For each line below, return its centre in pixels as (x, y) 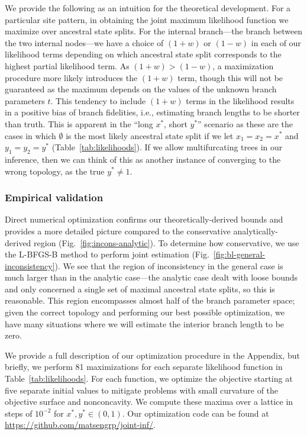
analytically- (256, 231)
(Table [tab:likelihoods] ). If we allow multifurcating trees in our (167, 147)
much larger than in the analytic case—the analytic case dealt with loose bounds (151, 277)
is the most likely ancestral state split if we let (150, 135)
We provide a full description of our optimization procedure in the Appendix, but (152, 355)
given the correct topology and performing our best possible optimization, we (145, 312)
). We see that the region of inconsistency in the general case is (169, 265)
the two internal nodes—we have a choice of (84, 42)
